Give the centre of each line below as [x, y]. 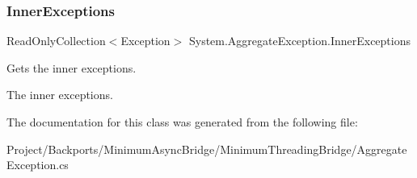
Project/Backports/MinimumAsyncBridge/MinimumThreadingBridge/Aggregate [207, 149]
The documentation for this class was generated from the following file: [182, 122]
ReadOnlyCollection [56, 41]
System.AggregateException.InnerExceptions [299, 41]
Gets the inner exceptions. [72, 67]
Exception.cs [38, 165]
